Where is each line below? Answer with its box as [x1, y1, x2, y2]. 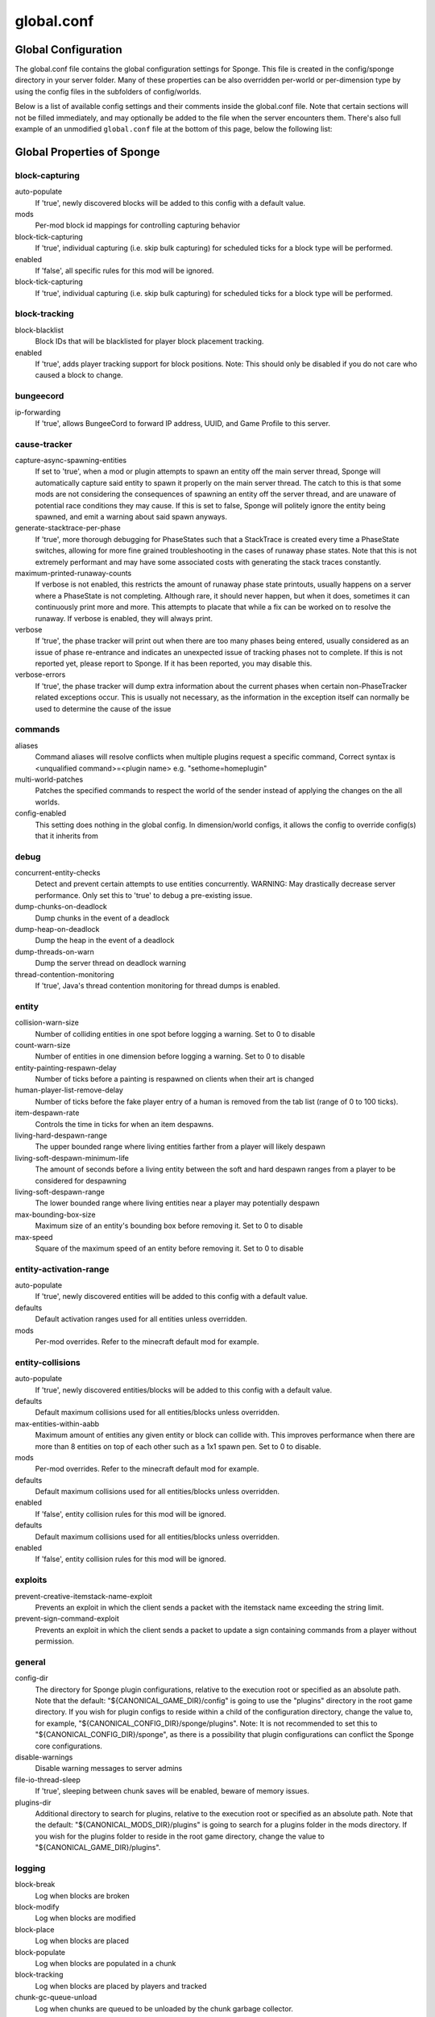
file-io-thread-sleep [14, 1775, 81, 1785]
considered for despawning [35, 1176, 126, 1185]
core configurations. [35, 1741, 102, 1751]
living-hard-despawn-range [14, 1130, 108, 1141]
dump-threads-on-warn [14, 946, 94, 956]
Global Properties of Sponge [14, 145, 160, 159]
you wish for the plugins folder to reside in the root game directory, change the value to [35, 1831, 325, 1841]
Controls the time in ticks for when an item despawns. [35, 1119, 214, 1129]
